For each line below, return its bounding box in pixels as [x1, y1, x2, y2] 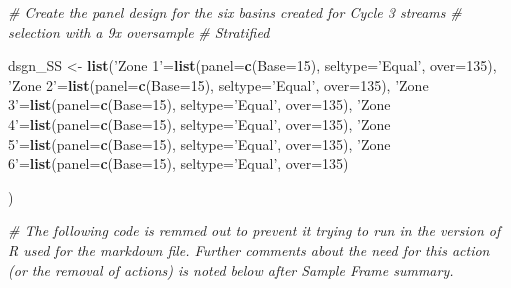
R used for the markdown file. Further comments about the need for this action [8, 239, 490, 260]
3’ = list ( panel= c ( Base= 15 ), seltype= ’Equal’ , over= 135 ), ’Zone [8, 94, 391, 115]
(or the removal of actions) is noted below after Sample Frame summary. [8, 259, 454, 280]
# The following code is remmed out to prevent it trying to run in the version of [8, 220, 501, 241]
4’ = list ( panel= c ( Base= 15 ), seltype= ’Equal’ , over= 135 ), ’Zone [8, 113, 391, 134]
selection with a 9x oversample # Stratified [8, 21, 270, 42]
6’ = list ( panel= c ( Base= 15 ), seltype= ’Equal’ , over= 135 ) [8, 153, 349, 174]
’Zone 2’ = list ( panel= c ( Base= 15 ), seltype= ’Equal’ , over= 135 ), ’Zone [8, 74, 429, 95]
